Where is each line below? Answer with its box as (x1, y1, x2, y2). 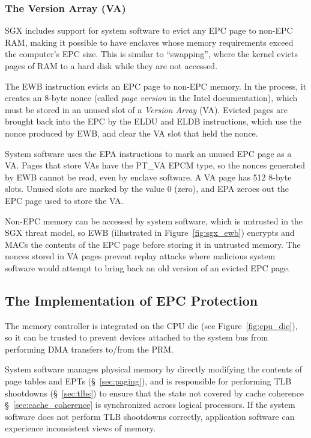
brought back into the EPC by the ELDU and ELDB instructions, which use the (5, 115, 302, 128)
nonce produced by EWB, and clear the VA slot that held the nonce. (5, 126, 258, 139)
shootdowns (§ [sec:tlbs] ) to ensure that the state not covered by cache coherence (5, 386, 304, 399)
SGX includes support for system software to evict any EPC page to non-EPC (5, 24, 293, 37)
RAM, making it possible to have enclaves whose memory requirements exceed (5, 35, 294, 48)
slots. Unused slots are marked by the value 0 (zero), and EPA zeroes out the (5, 182, 289, 195)
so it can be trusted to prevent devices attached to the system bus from (5, 331, 268, 344)
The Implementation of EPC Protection (5, 291, 258, 309)
